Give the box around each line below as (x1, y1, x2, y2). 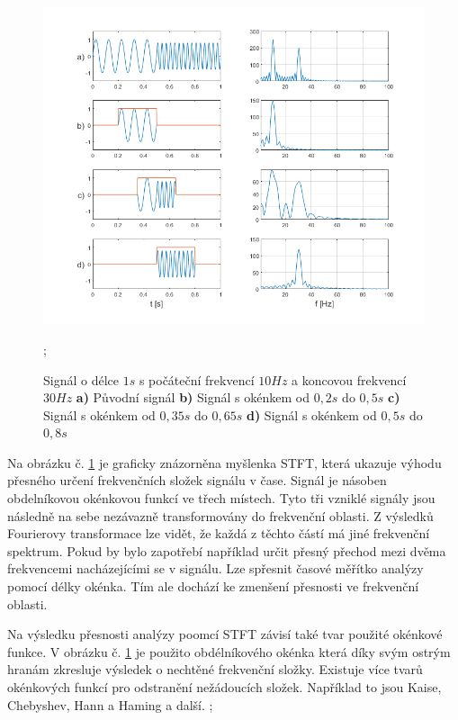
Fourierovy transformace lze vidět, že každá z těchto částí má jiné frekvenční (7, 524, 430, 543)
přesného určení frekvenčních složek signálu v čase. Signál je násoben (7, 471, 387, 490)
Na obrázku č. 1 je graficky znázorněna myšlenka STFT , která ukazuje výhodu (7, 453, 442, 472)
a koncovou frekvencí (292, 370, 407, 389)
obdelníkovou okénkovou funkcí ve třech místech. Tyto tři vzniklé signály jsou (7, 489, 436, 508)
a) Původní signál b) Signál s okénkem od (76, 388, 310, 407)
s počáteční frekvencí (139, 370, 255, 389)
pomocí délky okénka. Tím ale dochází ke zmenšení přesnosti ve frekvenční (7, 577, 419, 596)
